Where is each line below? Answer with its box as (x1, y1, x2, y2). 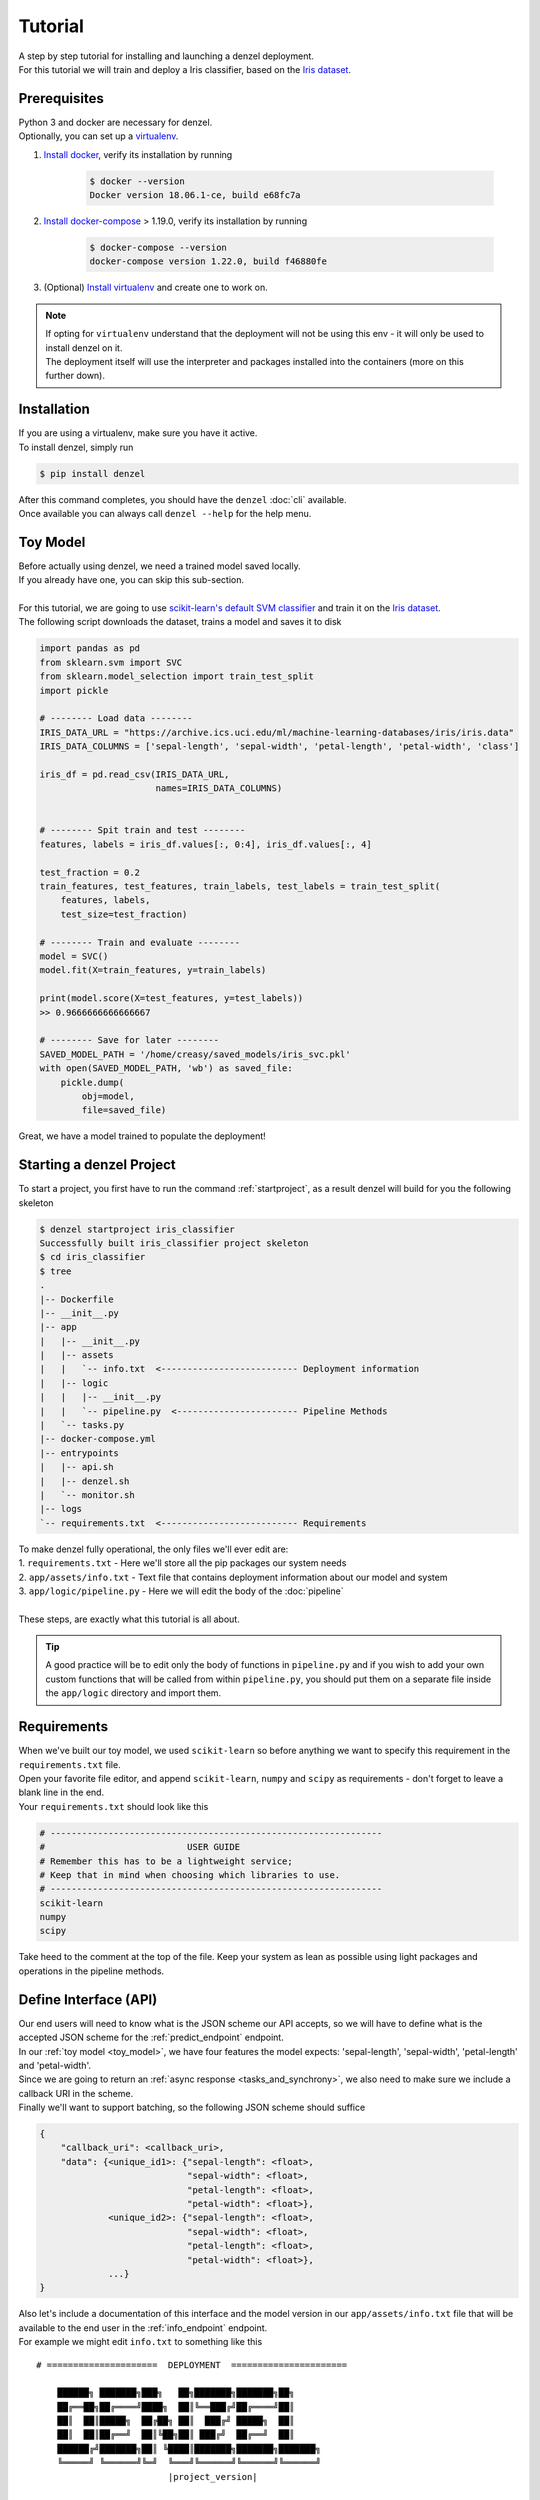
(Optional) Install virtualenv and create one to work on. (43, 281, 269, 294)
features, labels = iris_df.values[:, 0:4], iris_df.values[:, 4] (39, 838, 372, 850)
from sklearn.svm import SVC (39, 656, 183, 668)
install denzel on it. (45, 341, 123, 354)
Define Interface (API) (18, 1991, 158, 2008)
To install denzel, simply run (18, 441, 134, 453)
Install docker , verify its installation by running (43, 148, 233, 160)
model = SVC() (39, 951, 109, 962)
